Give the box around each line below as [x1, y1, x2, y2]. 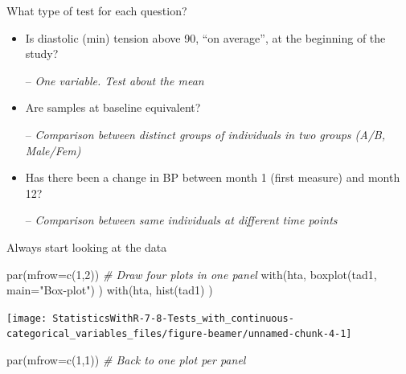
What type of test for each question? [6, 2, 187, 18]
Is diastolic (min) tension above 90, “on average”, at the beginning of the [25, 29, 386, 46]
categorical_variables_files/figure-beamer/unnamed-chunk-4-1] [6, 328, 352, 340]
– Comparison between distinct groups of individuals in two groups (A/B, [25, 125, 385, 142]
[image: [6, 312, 47, 324]
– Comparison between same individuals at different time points [25, 212, 338, 228]
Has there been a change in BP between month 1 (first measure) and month [25, 169, 400, 186]
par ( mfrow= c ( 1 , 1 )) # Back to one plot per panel [6, 351, 246, 368]
